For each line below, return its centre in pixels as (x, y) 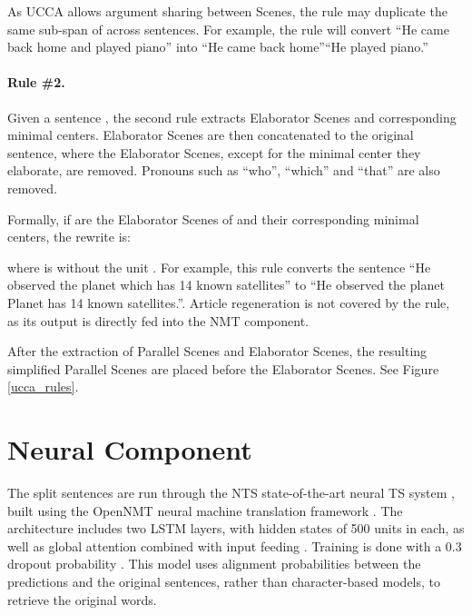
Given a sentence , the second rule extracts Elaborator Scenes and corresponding (232, 117)
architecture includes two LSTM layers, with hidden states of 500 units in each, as (236, 528)
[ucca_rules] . (43, 387)
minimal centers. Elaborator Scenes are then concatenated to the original (211, 135)
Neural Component (130, 449)
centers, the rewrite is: (69, 237)
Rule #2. (36, 82)
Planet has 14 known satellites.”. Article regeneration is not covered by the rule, (229, 302)
